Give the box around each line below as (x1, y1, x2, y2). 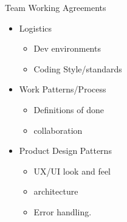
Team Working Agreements (5, 1, 106, 13)
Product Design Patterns (19, 144, 112, 157)
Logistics (19, 21, 52, 34)
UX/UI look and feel (33, 164, 111, 177)
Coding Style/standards (33, 62, 122, 75)
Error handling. (33, 205, 92, 218)
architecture (33, 185, 78, 198)
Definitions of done (33, 103, 104, 116)
